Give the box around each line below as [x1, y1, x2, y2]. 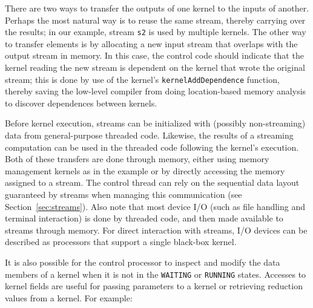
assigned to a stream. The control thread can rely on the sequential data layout [5, 176, 300, 189]
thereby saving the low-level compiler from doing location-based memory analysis [5, 85, 306, 97]
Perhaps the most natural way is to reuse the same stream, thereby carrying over [5, 13, 306, 26]
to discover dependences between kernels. [5, 96, 157, 109]
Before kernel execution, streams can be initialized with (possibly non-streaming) [5, 117, 306, 129]
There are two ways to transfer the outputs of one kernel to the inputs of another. [5, 2, 309, 14]
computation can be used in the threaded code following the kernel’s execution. [5, 140, 299, 153]
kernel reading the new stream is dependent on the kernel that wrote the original [5, 61, 305, 74]
